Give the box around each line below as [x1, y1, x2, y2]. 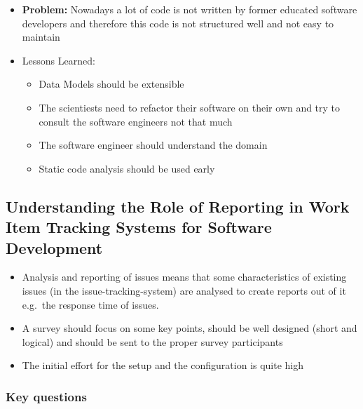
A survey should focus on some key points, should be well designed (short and [22, 321, 357, 335]
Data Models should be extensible [39, 76, 184, 91]
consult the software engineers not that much [39, 114, 233, 128]
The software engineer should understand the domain [39, 138, 268, 152]
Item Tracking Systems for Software [6, 216, 272, 238]
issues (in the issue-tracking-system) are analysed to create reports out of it [22, 283, 346, 297]
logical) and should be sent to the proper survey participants [22, 334, 283, 349]
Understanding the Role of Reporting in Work [6, 195, 350, 217]
